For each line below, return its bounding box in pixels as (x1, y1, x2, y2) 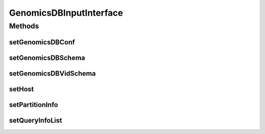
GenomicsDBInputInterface (9, 7, 123, 18)
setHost (9, 85, 34, 93)
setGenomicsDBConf (9, 38, 76, 46)
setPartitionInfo (9, 101, 58, 109)
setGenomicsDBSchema (9, 54, 85, 62)
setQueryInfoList (9, 116, 62, 125)
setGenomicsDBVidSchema (9, 69, 96, 78)
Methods (9, 22, 39, 30)
